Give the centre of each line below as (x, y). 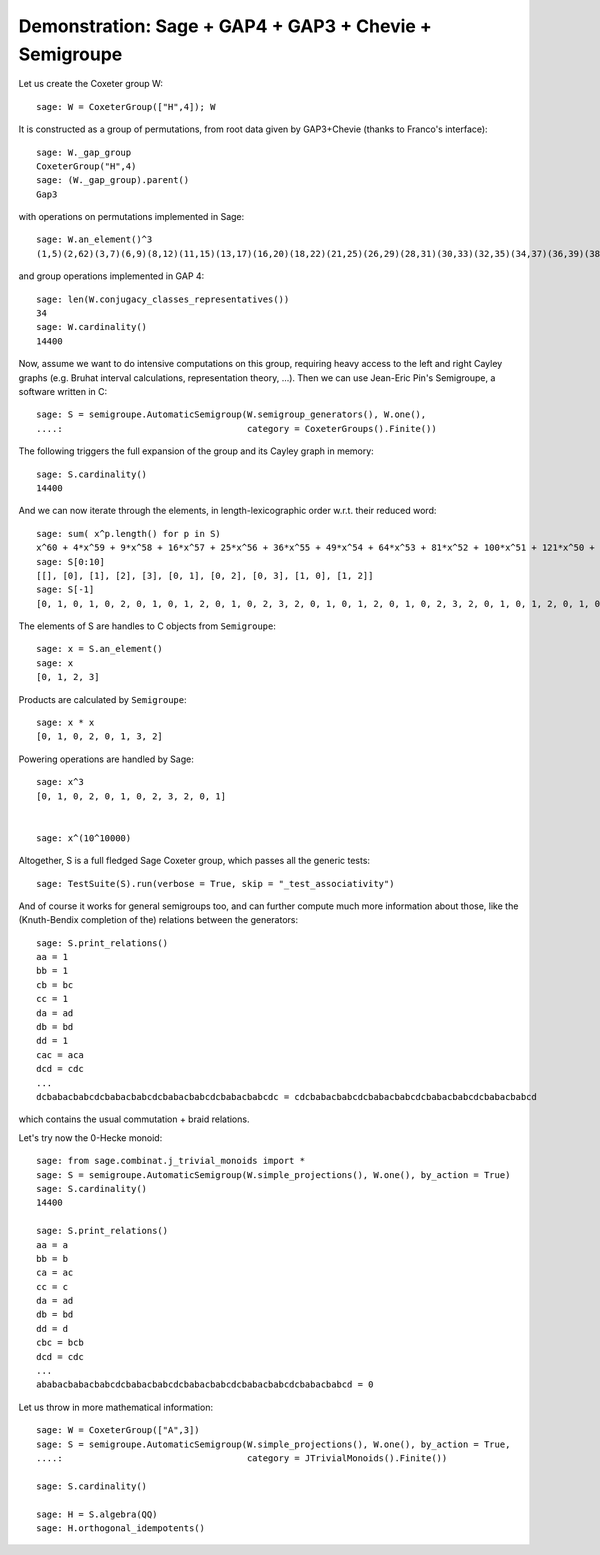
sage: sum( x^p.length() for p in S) (129, 533)
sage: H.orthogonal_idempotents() (120, 1528)
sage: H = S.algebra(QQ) (97, 1514)
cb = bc (55, 984)
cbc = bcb (60, 1343)
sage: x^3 (60, 782)
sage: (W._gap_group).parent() (113, 180)
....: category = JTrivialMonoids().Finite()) (242, 1458)
